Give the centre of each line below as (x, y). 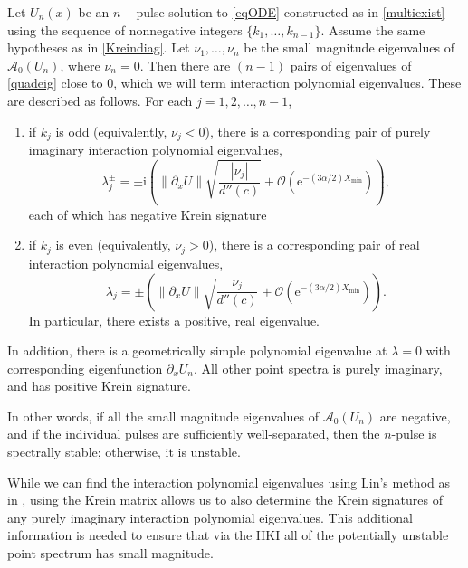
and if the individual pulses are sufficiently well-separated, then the (194, 434)
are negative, (415, 416)
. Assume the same (373, 29)
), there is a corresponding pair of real (314, 245)
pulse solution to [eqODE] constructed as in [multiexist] (291, 12)
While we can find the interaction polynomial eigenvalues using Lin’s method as (229, 482)
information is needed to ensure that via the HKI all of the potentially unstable (228, 535)
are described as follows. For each (100, 100)
